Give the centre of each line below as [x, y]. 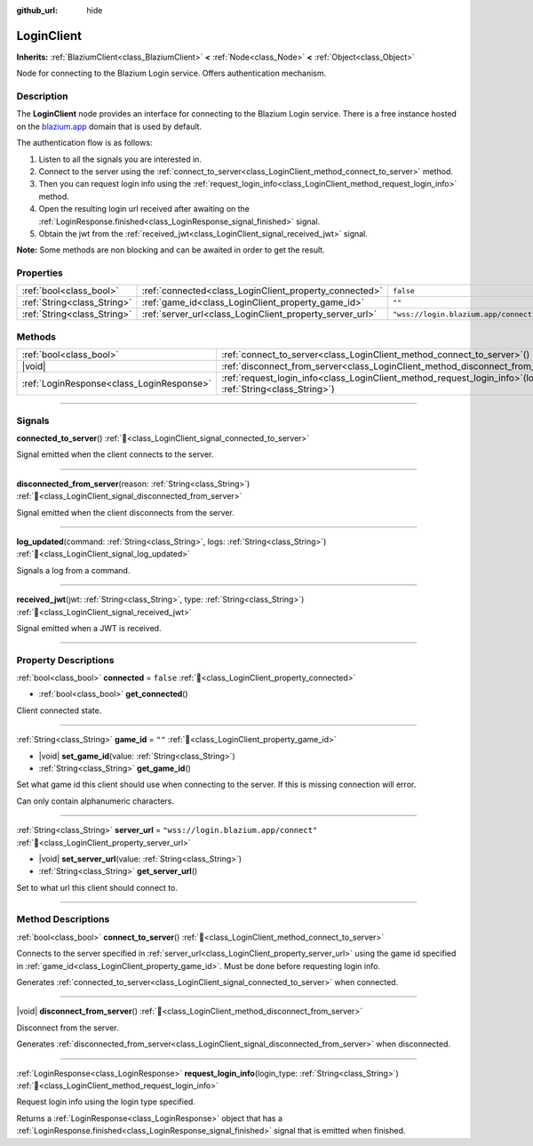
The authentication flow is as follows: [84, 143]
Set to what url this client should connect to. [97, 887]
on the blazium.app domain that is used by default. [109, 126]
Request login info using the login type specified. [106, 1102]
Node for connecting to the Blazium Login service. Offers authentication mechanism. [171, 73]
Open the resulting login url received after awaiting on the [144, 209]
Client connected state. [59, 710]
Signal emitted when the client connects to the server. [115, 454]
